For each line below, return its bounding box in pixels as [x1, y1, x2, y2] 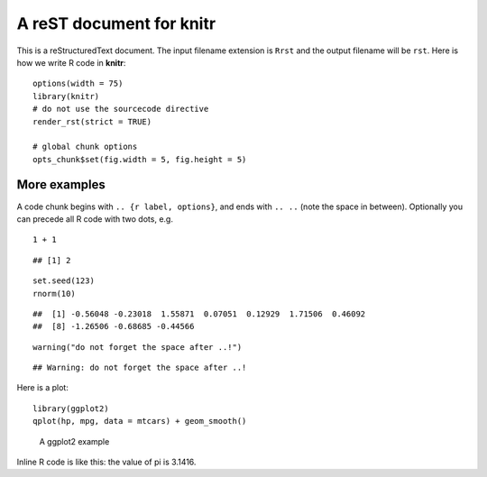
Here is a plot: [16, 382, 69, 393]
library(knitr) [32, 91, 100, 101]
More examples [16, 177, 106, 193]
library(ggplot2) [32, 403, 109, 414]
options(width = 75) [32, 78, 124, 89]
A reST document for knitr [16, 14, 216, 33]
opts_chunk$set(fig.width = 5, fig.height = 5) [32, 154, 247, 164]
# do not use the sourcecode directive [32, 104, 209, 115]
